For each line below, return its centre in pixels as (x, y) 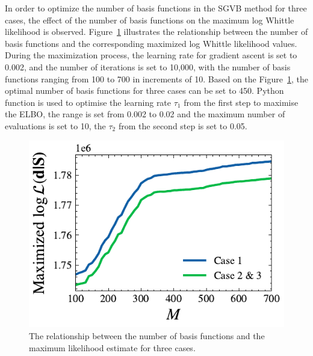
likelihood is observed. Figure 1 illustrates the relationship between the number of (156, 32)
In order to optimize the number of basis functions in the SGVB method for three (156, 8)
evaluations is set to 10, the (55, 125)
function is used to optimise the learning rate (88, 102)
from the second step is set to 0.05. (183, 125)
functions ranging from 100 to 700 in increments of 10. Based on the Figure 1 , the (156, 78)
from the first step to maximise (241, 102)
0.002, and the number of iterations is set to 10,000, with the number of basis (148, 66)
